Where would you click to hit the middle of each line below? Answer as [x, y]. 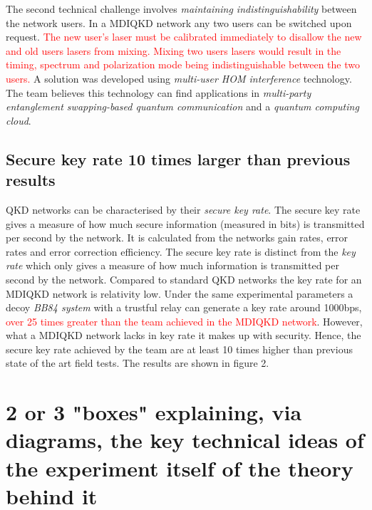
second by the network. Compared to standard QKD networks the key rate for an [184, 279]
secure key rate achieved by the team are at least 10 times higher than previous [179, 349]
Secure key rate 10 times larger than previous [178, 158]
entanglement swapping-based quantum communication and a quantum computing [182, 106]
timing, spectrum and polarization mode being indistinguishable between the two [183, 64]
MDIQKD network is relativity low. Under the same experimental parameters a [180, 293]
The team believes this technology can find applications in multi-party [159, 92]
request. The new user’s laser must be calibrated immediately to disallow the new [184, 37]
